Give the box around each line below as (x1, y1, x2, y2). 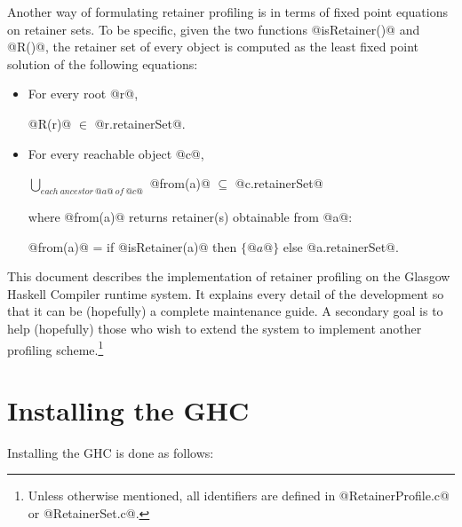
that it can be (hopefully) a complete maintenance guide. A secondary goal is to (7, 302, 443, 320)
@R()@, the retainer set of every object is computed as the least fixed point (7, 37, 418, 56)
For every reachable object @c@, (28, 144, 204, 162)
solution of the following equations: (7, 54, 198, 73)
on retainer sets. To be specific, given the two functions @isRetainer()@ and (7, 20, 420, 38)
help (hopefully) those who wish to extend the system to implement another (7, 319, 422, 337)
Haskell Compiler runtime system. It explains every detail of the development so (7, 284, 444, 303)
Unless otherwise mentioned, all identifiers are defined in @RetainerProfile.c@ (28, 486, 450, 505)
